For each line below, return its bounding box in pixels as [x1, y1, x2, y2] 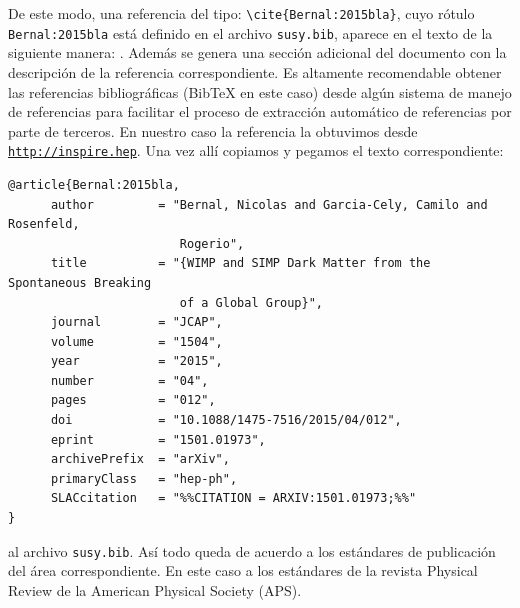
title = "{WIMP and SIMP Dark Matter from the [50, 256, 431, 271]
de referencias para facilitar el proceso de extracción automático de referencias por [8, 101, 512, 122]
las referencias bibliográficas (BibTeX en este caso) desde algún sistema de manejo [8, 81, 512, 102]
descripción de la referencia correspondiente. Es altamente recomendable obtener [8, 61, 502, 82]
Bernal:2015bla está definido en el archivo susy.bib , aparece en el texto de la [8, 22, 493, 43]
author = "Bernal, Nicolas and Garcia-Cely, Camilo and [50, 197, 488, 212]
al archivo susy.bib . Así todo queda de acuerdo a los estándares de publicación [8, 540, 496, 561]
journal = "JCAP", [50, 315, 223, 330]
